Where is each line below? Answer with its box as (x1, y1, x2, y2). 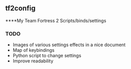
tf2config (5, 4, 36, 13)
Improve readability (12, 58, 54, 64)
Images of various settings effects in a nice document (12, 42, 126, 48)
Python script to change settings (12, 53, 82, 59)
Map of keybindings (12, 47, 55, 53)
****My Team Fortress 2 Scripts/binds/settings (5, 17, 107, 23)
